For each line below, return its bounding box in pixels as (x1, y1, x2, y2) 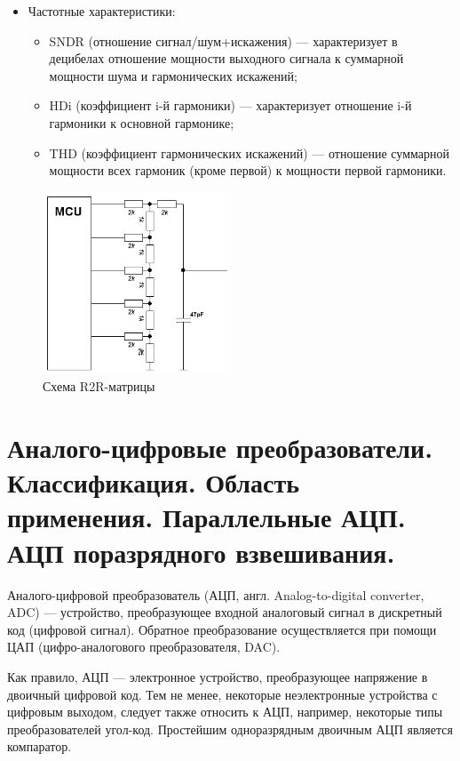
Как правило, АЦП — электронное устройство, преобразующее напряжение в (7, 667, 428, 685)
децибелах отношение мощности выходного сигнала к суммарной (49, 49, 404, 68)
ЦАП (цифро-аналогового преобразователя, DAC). (7, 637, 281, 656)
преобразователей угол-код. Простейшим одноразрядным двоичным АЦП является (7, 719, 453, 738)
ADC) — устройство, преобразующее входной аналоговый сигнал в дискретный (7, 603, 442, 621)
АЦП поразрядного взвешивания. (7, 533, 395, 570)
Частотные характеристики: (28, 2, 176, 20)
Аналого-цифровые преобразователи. (7, 429, 433, 466)
